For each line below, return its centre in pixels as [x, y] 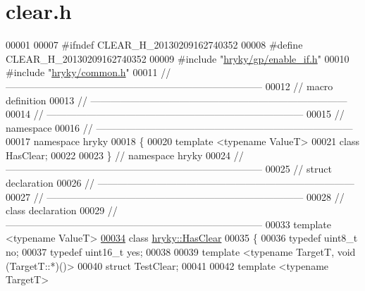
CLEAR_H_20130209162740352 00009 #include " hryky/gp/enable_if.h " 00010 [178, 58]
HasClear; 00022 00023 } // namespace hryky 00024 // [125, 155]
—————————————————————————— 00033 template [168, 224]
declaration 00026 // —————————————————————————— [180, 183]
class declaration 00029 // [62, 210]
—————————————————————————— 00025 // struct [169, 169]
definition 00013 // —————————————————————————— [177, 100]
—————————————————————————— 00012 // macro [169, 86]
